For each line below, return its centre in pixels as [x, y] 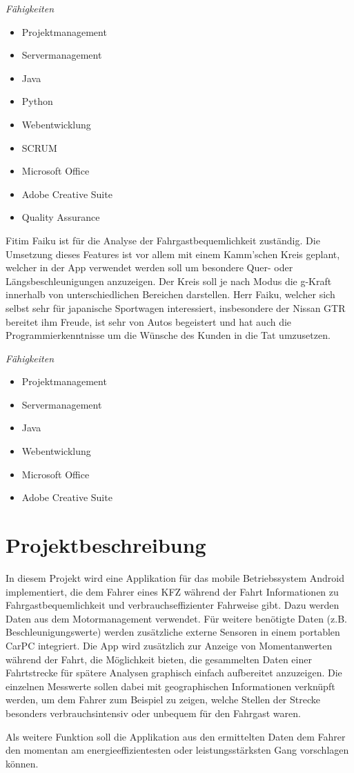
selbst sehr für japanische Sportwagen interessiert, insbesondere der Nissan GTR [176, 307]
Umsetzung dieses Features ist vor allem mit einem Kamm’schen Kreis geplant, [173, 254]
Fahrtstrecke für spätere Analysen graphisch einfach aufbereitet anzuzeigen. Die [174, 673]
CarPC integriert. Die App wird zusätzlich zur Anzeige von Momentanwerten [169, 645]
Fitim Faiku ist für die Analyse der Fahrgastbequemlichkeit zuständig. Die [163, 240]
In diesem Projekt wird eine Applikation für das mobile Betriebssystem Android [175, 577]
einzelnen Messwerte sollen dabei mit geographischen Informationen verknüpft [170, 686]
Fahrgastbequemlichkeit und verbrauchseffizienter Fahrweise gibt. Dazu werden [173, 605]
